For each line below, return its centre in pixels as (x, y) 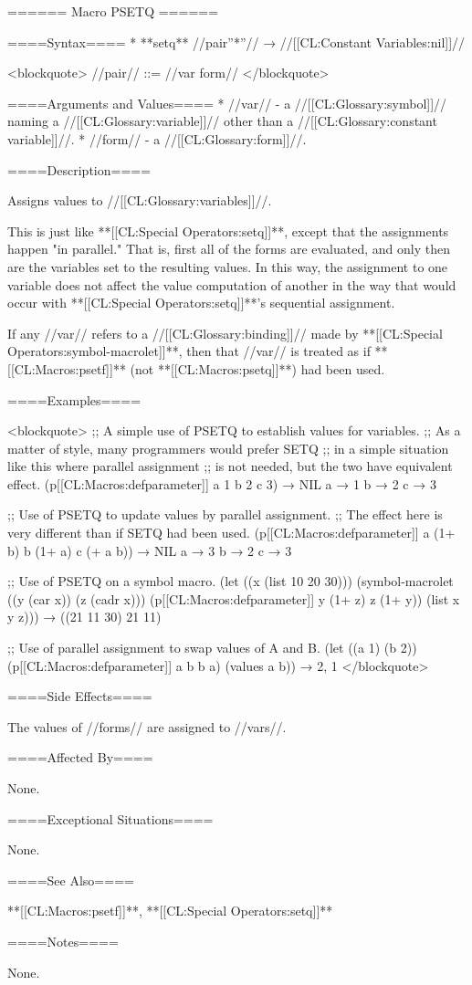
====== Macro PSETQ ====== (113, 11)
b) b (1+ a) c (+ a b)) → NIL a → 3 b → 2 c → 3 (150, 550)
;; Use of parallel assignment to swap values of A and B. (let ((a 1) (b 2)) (212, 648)
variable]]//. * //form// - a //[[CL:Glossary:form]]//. (157, 138)
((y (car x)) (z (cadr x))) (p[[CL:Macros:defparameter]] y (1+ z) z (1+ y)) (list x (234, 598)
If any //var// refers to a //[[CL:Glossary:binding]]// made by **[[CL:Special (225, 333)
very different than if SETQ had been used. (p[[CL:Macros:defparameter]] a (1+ (231, 533)
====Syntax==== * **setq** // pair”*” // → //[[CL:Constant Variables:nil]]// (236, 42)
